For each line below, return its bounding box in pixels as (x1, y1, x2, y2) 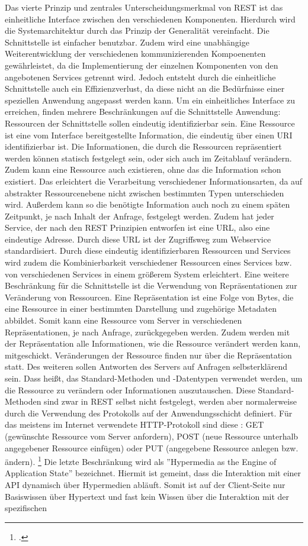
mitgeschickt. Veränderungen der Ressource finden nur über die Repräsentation (5, 348, 292, 361)
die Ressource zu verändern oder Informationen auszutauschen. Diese (5, 383, 255, 396)
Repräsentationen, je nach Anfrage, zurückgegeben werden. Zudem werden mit (5, 325, 290, 338)
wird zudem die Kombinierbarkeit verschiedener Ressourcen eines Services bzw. (5, 256, 292, 269)
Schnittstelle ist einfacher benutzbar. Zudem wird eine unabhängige (5, 35, 249, 48)
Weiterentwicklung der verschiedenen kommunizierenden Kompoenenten (5, 47, 266, 60)
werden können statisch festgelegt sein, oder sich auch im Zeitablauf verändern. (5, 151, 292, 164)
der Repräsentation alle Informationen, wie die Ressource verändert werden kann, (5, 337, 301, 350)
